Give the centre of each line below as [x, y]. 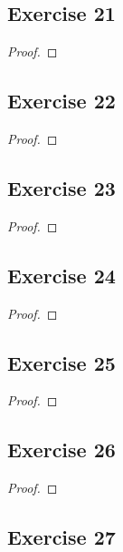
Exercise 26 [61, 450]
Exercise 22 [61, 101]
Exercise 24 [61, 275]
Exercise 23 [61, 187]
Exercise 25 [61, 362]
